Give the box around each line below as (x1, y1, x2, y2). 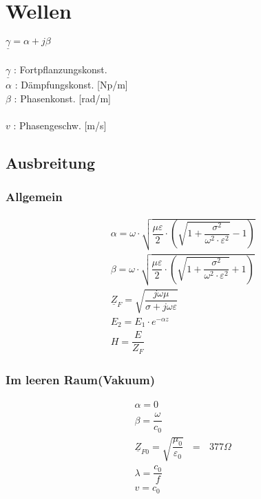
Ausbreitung (6, 151, 95, 173)
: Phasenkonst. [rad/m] (14, 91, 112, 105)
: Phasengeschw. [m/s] (13, 117, 107, 132)
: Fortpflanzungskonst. (13, 62, 107, 76)
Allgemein (6, 188, 63, 205)
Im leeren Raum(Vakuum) (6, 370, 155, 388)
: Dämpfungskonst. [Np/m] (14, 77, 128, 92)
